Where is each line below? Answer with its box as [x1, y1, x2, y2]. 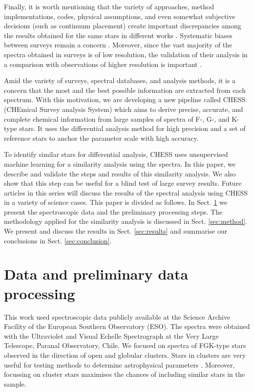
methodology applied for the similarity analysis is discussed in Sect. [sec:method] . [4, 216, 248, 226]
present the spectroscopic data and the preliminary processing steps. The [4, 206, 223, 217]
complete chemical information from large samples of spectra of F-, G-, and [4, 113, 230, 124]
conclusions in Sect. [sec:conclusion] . [4, 235, 112, 245]
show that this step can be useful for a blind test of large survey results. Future [4, 178, 242, 188]
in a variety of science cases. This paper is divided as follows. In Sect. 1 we [4, 197, 228, 207]
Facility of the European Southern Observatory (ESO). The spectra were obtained [4, 321, 250, 331]
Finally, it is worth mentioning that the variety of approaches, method [4, 1, 214, 11]
